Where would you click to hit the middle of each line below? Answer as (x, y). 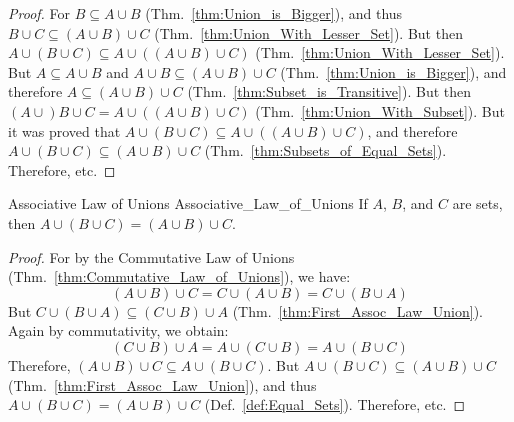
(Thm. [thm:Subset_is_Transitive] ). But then (329, 91)
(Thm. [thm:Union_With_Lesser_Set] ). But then (308, 32)
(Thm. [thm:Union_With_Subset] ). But (380, 110)
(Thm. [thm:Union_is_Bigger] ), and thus (274, 13)
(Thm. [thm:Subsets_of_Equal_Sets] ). (325, 150)
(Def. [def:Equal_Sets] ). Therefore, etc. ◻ (335, 404)
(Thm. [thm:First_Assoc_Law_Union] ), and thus (162, 384)
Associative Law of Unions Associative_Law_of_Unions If (188, 203)
